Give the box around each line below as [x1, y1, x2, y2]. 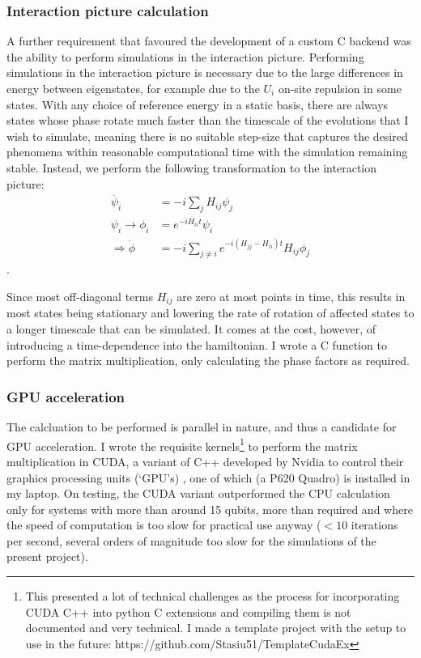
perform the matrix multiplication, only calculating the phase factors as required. [6, 352, 410, 369]
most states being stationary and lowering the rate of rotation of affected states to [6, 304, 415, 321]
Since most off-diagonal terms [6, 288, 154, 305]
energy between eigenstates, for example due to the [6, 80, 260, 96]
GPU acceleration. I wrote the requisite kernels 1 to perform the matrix [6, 435, 358, 454]
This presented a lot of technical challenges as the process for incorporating [25, 588, 400, 605]
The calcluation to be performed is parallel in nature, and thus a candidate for [6, 418, 397, 435]
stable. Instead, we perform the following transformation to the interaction [6, 159, 377, 176]
